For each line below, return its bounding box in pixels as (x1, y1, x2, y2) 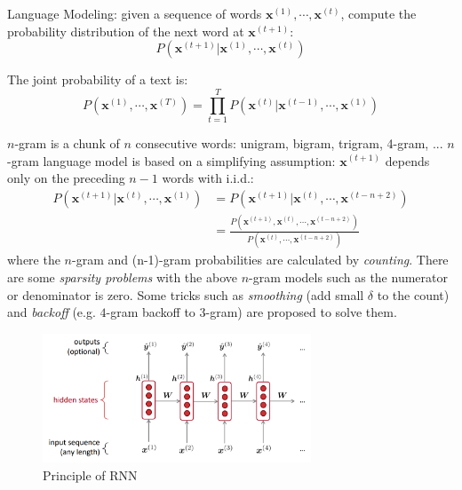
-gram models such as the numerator (249, 267, 448, 286)
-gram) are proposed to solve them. (205, 303, 397, 321)
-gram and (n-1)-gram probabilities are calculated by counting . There (72, 250, 449, 269)
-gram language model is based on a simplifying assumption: (7, 151, 336, 170)
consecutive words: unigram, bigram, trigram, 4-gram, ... (135, 133, 443, 152)
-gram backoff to (106, 303, 195, 321)
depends (385, 151, 430, 170)
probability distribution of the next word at (7, 21, 244, 40)
